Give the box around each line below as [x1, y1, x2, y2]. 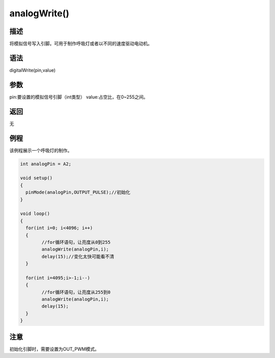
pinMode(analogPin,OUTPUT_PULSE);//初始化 [25, 189, 131, 196]
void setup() [20, 175, 53, 181]
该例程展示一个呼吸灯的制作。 [9, 147, 72, 153]
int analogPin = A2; [20, 161, 71, 167]
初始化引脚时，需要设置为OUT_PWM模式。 [9, 346, 99, 352]
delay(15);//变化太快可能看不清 [41, 254, 115, 259]
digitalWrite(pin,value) [9, 67, 56, 73]
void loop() [20, 211, 50, 216]
